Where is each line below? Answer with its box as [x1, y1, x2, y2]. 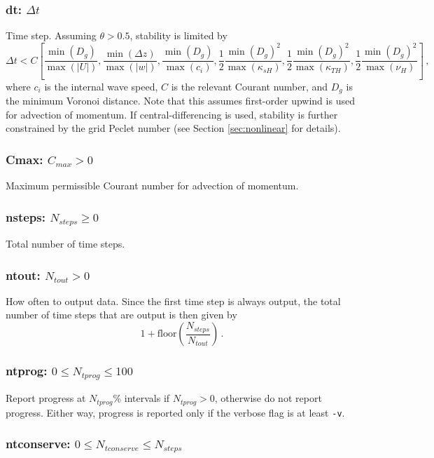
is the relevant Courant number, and [171, 79, 328, 93]
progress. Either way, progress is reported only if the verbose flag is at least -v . [6, 405, 345, 419]
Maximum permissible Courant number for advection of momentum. [6, 178, 299, 193]
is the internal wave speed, [44, 79, 158, 93]
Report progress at [6, 391, 86, 405]
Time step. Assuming [6, 28, 97, 43]
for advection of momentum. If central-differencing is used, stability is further [6, 107, 338, 121]
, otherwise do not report [214, 391, 322, 405]
